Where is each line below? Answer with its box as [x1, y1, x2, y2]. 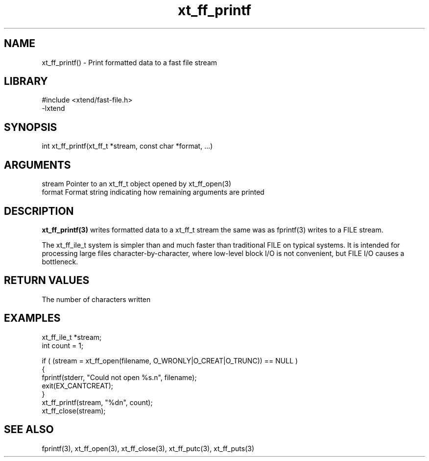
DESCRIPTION [4, 205, 74, 217]
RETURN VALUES [4, 274, 90, 287]
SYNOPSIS [4, 121, 57, 133]
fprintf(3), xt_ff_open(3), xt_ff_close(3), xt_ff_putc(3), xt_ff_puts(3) [42, 444, 255, 453]
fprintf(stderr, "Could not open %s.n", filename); [42, 373, 197, 382]
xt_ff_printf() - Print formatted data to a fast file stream [42, 58, 217, 67]
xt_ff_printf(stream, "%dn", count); [42, 398, 153, 407]
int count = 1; [42, 341, 84, 350]
